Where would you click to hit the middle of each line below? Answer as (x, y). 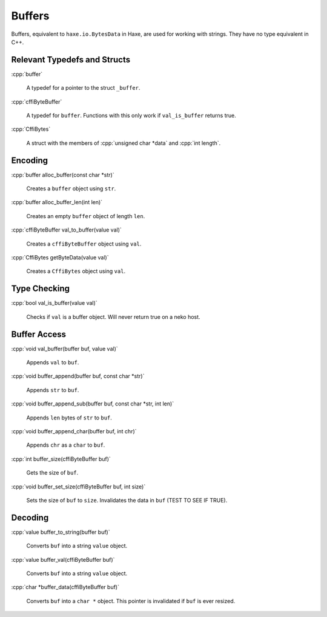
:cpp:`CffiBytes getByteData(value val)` (60, 258)
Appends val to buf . (53, 362)
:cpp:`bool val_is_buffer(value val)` (54, 303)
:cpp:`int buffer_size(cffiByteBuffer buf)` (61, 459)
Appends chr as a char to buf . (66, 445)
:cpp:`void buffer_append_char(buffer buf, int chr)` (74, 431)
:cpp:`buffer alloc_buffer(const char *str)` (63, 175)
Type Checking (40, 289)
